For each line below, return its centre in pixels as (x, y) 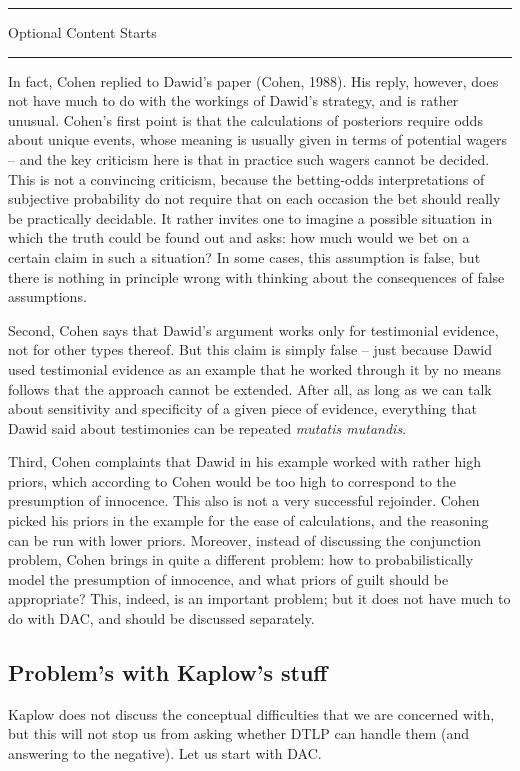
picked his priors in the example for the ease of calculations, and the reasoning (248, 520)
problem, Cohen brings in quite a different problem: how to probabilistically (241, 559)
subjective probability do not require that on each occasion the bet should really (254, 198)
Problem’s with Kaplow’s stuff (168, 672)
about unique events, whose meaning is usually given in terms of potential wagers (258, 139)
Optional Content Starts (82, 32)
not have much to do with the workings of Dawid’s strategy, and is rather (233, 100)
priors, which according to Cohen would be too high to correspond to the (232, 480)
